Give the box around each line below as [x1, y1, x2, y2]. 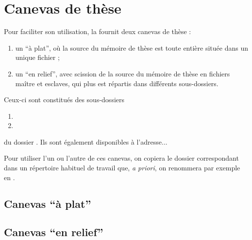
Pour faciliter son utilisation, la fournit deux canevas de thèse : [4, 26, 191, 37]
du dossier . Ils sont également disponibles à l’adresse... [4, 136, 168, 147]
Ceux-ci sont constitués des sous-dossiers [4, 94, 125, 105]
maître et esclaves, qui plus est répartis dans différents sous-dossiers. [15, 78, 218, 88]
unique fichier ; [15, 52, 60, 62]
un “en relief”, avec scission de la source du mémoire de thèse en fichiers [15, 68, 230, 78]
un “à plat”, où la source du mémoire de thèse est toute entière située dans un [15, 42, 248, 53]
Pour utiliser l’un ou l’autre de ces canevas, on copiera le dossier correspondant [4, 153, 239, 163]
